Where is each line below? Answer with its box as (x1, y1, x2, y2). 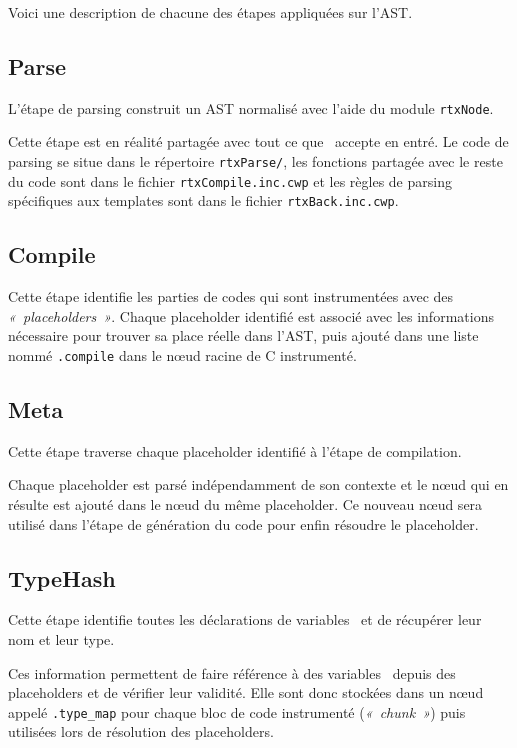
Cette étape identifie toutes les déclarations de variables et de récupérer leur (8, 609, 482, 630)
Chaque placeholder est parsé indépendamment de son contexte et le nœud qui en (8, 474, 509, 495)
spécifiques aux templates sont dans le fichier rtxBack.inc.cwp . (8, 190, 399, 211)
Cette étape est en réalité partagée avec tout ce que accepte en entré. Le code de (8, 131, 509, 152)
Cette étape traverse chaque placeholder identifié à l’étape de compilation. (8, 440, 462, 461)
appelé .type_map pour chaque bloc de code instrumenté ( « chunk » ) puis (8, 701, 466, 722)
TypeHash (8, 562, 116, 593)
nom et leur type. (8, 629, 115, 650)
